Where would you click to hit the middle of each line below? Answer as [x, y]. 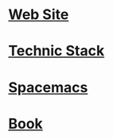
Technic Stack [56, 51]
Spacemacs [48, 87]
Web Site [39, 15]
